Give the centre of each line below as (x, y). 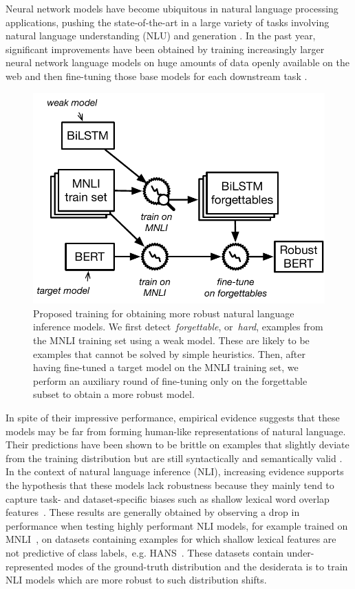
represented (30, 566)
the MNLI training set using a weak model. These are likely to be (171, 340)
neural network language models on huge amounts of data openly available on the (177, 62)
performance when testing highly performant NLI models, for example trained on (177, 525)
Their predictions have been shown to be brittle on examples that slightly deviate (177, 445)
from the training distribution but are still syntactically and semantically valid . (174, 458)
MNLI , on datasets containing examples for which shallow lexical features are (171, 539)
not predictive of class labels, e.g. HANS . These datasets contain (145, 552)
